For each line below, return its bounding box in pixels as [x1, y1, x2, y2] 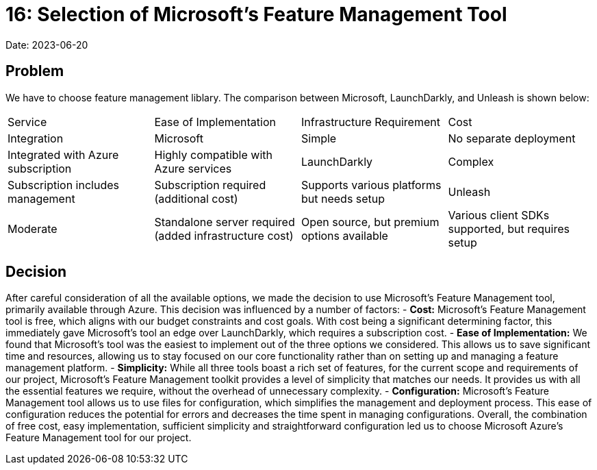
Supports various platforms [301, 177, 442, 192]
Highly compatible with [154, 147, 272, 162]
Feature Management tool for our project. [5, 432, 192, 444]
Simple [301, 131, 337, 145]
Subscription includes [8, 177, 119, 192]
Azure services [154, 161, 232, 175]
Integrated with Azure [8, 147, 119, 162]
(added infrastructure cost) [154, 228, 294, 243]
